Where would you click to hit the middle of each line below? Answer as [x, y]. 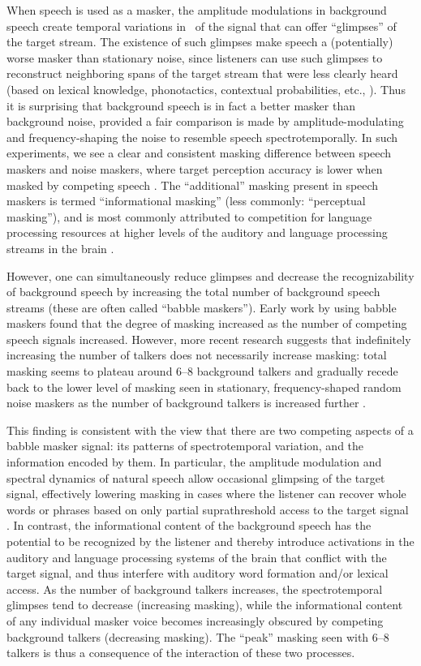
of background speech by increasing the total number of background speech [193, 292]
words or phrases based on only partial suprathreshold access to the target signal [208, 509]
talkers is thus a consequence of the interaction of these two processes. [181, 653]
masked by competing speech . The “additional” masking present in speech [193, 185]
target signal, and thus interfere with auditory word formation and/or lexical [198, 573]
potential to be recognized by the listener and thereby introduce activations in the [210, 541]
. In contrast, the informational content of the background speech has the [189, 525]
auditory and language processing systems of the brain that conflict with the [197, 557]
